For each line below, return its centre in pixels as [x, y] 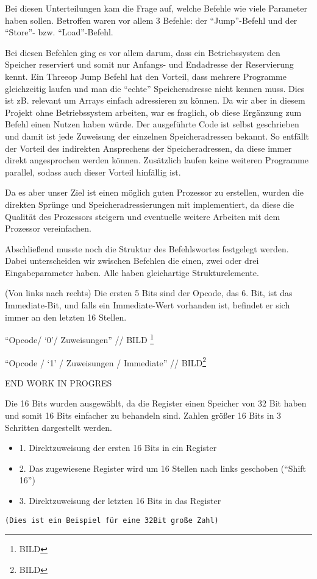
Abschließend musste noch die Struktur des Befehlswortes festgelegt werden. [147, 248]
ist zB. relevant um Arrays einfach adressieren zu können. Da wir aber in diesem [155, 100]
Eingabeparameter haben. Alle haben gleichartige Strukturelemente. [132, 272]
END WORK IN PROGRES [59, 382]
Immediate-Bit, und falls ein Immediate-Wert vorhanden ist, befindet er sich [148, 305]
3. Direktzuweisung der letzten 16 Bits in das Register [120, 500]
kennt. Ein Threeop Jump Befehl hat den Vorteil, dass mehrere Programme [146, 76]
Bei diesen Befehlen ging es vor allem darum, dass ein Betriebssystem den [143, 52]
